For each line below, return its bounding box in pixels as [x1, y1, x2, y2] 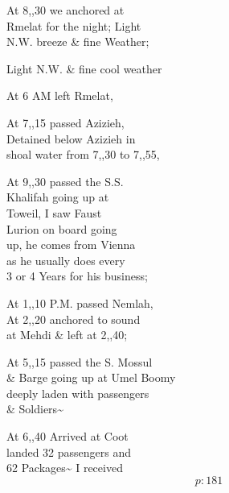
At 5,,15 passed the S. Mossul [6, 353, 153, 370]
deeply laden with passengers [6, 384, 149, 401]
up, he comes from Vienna [6, 236, 136, 253]
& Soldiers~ [6, 400, 63, 417]
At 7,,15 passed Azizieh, [6, 114, 125, 130]
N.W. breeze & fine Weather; [6, 33, 149, 50]
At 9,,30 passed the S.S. [6, 172, 124, 189]
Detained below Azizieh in [6, 130, 136, 147]
